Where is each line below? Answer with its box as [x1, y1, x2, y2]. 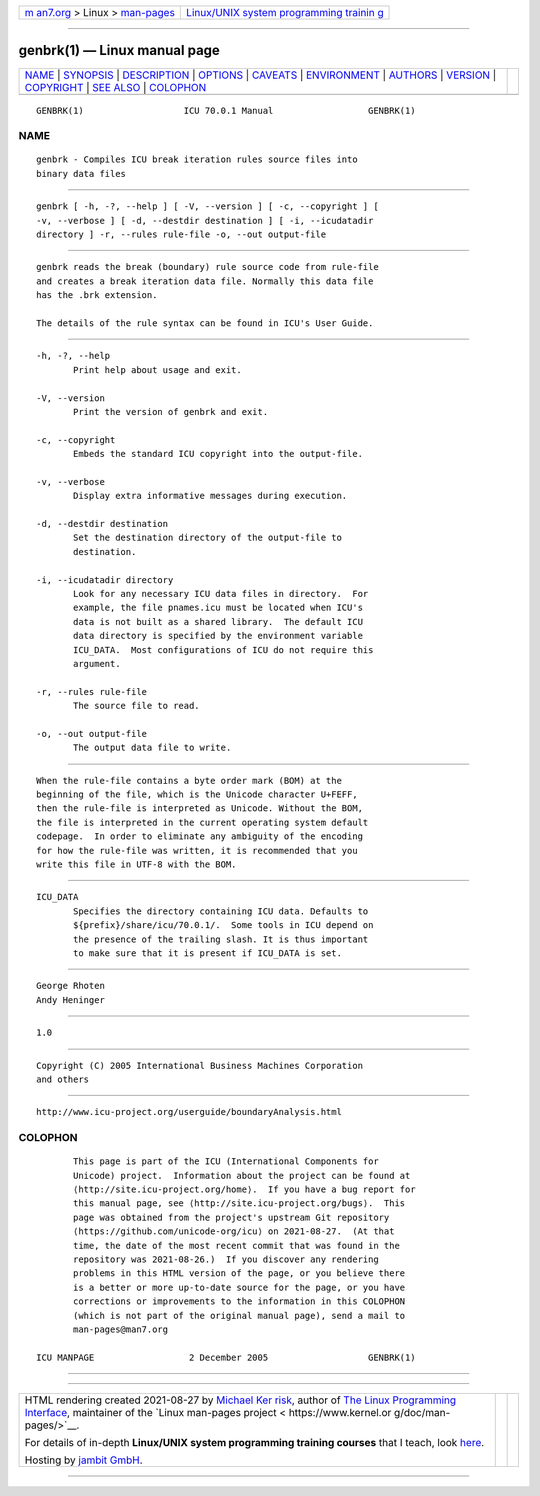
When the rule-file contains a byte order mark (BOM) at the [36, 775, 342, 786]
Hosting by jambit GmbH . [24, 1453, 144, 1467]
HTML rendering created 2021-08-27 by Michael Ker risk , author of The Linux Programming [24, 1393, 457, 1407]
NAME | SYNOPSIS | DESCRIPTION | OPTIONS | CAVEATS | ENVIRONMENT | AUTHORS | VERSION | [24, 68, 497, 82]
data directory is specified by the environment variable [73, 630, 364, 642]
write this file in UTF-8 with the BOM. [36, 859, 237, 870]
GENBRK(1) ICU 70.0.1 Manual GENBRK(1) [36, 105, 416, 116]
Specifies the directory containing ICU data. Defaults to [73, 905, 369, 917]
